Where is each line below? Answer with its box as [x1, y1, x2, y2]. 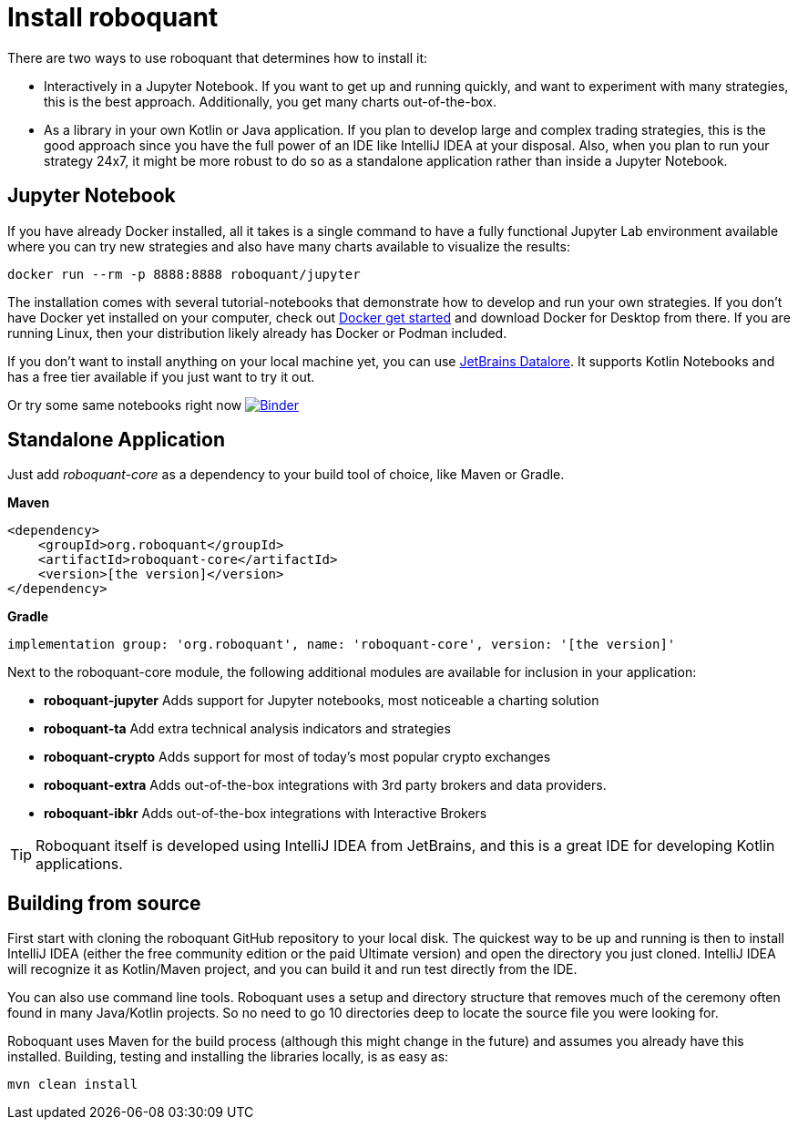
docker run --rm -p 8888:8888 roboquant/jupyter [7, 266, 361, 282]
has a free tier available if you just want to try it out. [7, 368, 315, 384]
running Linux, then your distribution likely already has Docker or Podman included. [7, 324, 507, 341]
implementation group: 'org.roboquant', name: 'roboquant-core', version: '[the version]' [7, 637, 676, 652]
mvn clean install [7, 1077, 138, 1092]
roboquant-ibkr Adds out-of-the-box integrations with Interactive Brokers [44, 805, 487, 822]
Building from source [7, 891, 201, 915]
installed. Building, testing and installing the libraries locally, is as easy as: [7, 1049, 449, 1065]
